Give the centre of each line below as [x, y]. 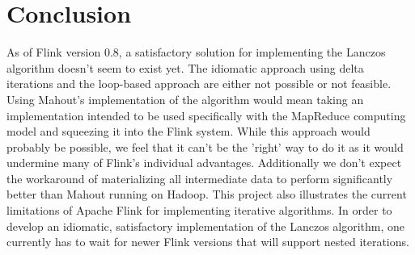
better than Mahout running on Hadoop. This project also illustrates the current [207, 194]
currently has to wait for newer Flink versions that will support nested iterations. [208, 242]
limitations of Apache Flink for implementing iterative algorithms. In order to [199, 210]
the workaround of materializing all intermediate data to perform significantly [200, 178]
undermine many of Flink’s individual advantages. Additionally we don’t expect [204, 163]
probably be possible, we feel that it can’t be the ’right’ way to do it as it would [205, 146]
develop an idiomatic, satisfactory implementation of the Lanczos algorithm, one [206, 226]
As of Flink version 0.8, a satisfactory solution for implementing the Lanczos [196, 52]
